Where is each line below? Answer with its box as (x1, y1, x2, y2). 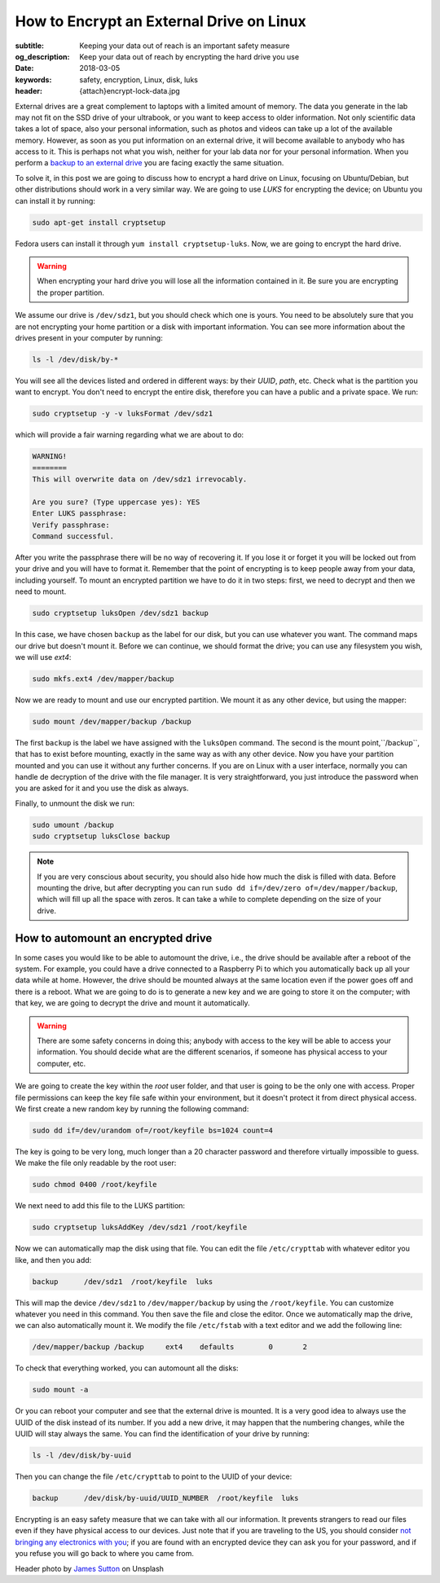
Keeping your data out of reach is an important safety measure (79, 41, 290, 51)
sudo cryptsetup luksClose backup (32, 832, 170, 841)
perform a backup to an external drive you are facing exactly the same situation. (15, 158, 284, 168)
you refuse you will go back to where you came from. (15, 1549, 195, 1559)
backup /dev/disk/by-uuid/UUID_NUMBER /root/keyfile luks (32, 1493, 299, 1503)
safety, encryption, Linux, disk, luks (79, 74, 199, 85)
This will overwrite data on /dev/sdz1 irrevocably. (32, 475, 248, 484)
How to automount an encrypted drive (15, 931, 213, 945)
